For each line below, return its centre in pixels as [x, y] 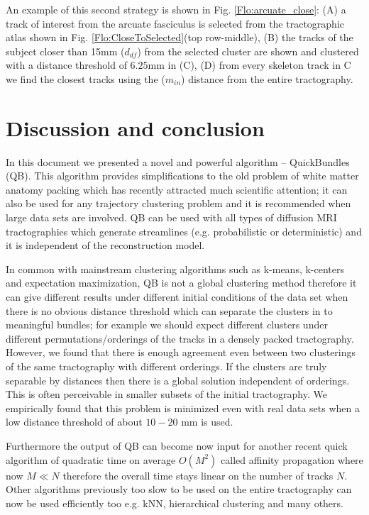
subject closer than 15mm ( [65, 51]
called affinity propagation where [292, 459]
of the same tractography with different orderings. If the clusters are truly [166, 366]
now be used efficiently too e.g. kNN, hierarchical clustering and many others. [175, 503]
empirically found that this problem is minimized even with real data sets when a [183, 408]
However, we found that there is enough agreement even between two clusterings [181, 352]
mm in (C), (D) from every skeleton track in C [249, 65]
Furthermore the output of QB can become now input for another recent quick [177, 445]
